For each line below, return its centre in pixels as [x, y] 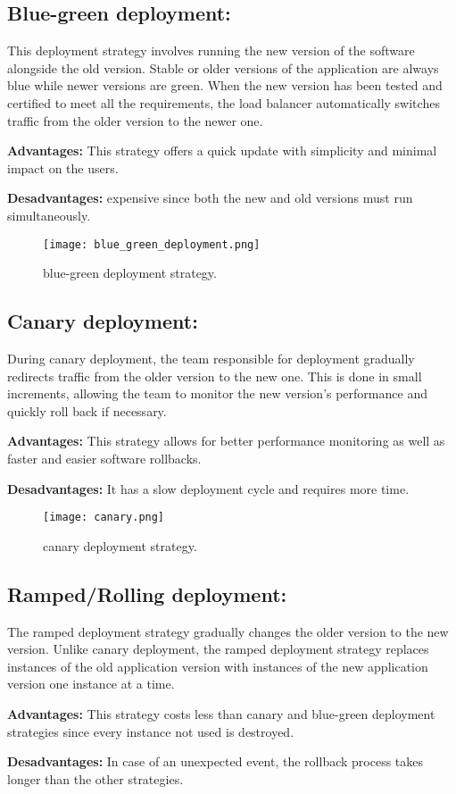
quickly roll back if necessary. [87, 410]
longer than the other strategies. [95, 778]
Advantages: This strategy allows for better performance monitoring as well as [226, 441]
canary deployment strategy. [120, 545]
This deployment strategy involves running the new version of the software [211, 50]
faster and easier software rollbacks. [104, 458]
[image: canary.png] [104, 518]
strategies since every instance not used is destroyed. [151, 731]
